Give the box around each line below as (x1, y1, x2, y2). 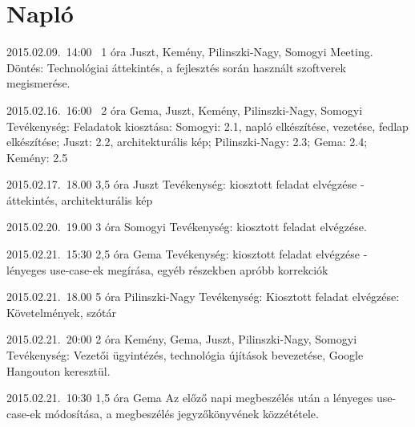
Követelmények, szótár (6, 303, 116, 320)
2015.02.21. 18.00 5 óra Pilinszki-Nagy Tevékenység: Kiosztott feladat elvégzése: (6, 288, 400, 305)
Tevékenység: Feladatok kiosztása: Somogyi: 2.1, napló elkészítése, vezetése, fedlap (6, 117, 409, 134)
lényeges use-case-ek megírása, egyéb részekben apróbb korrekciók (6, 261, 328, 278)
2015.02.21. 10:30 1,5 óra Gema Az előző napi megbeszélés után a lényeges (6, 389, 373, 406)
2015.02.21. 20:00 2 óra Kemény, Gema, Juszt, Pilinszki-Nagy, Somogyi (6, 331, 357, 348)
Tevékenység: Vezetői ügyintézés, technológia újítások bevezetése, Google (6, 347, 364, 364)
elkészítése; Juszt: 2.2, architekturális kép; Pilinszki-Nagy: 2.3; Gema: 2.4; (6, 133, 368, 150)
